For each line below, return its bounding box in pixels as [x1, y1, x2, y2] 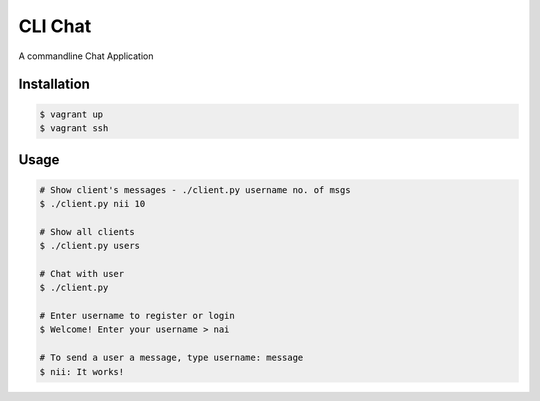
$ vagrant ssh [39, 122, 109, 134]
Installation [18, 76, 90, 93]
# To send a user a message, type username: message [39, 352, 304, 364]
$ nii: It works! [39, 366, 125, 377]
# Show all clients [39, 226, 135, 237]
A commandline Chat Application [18, 50, 154, 62]
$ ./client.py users [39, 240, 140, 252]
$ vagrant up [39, 108, 104, 120]
